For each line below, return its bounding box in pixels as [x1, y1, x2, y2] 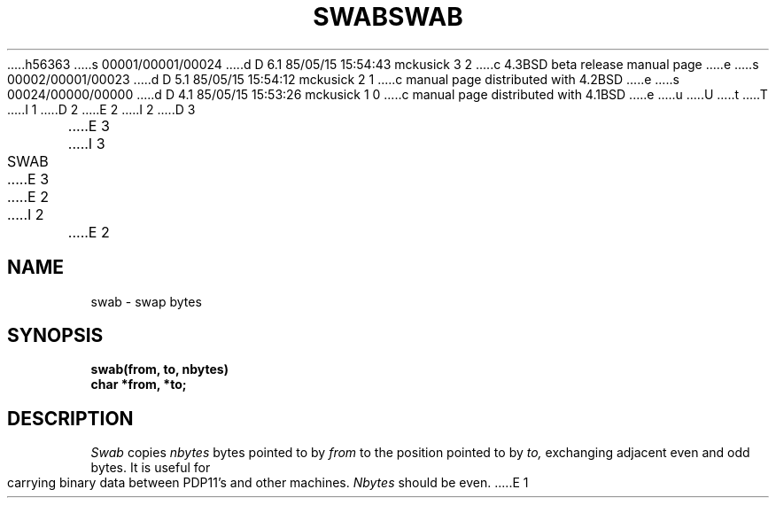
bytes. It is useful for [90, 460, 211, 476]
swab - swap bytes [90, 293, 202, 309]
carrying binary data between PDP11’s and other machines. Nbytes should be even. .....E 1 [7, 475, 529, 491]
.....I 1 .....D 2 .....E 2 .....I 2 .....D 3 [7, 101, 196, 117]
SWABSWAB [313, 2, 463, 32]
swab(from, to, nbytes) [90, 361, 229, 377]
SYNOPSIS [7, 324, 104, 347]
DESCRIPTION [7, 407, 134, 430]
